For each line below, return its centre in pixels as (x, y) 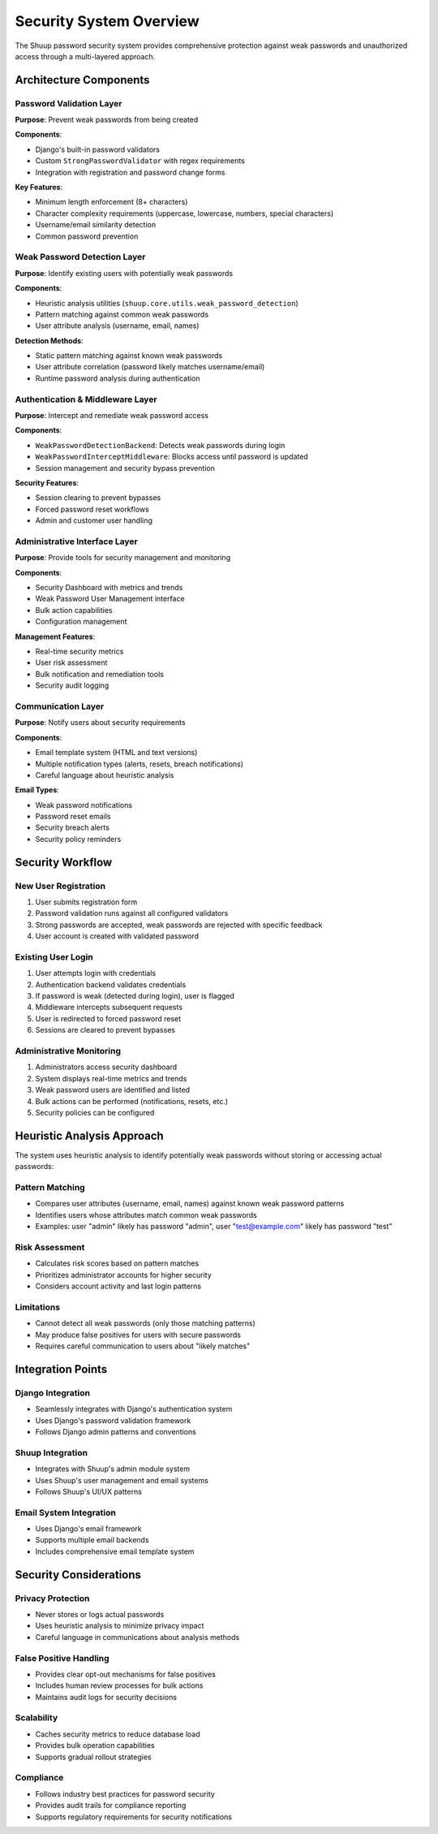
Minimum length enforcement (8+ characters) (112, 202)
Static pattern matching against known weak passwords (129, 356)
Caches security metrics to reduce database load (118, 1734)
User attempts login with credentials (96, 973)
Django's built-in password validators (97, 149)
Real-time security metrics (79, 652)
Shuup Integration (52, 1452)
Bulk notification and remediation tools (99, 674)
